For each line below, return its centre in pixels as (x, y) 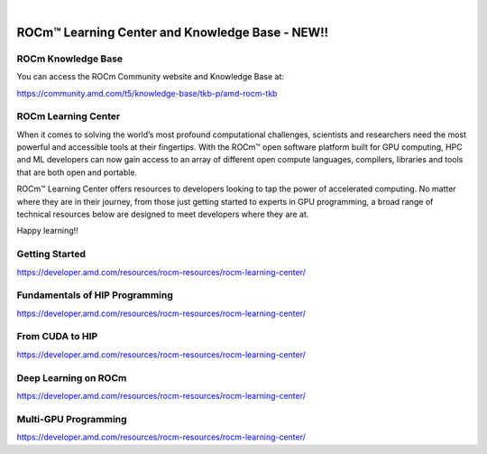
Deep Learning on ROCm (72, 377)
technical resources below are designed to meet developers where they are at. (163, 214)
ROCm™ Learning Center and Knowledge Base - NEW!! (173, 32)
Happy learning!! (47, 231)
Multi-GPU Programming (72, 419)
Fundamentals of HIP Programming (95, 295)
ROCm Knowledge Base (70, 59)
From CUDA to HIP (57, 337)
